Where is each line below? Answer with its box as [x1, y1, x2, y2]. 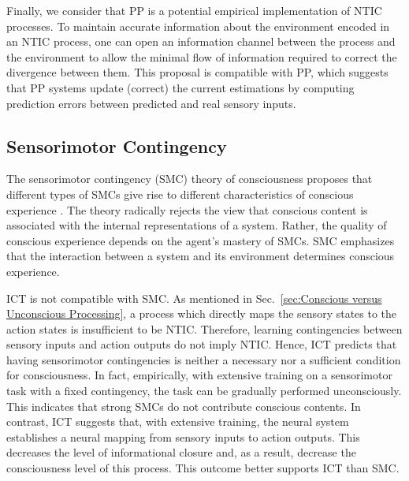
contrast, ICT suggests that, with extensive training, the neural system [6, 413, 349, 430]
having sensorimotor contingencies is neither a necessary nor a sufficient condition [6, 351, 401, 367]
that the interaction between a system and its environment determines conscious [6, 248, 395, 264]
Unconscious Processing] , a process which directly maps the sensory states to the [6, 305, 397, 322]
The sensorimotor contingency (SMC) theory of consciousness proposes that [6, 170, 373, 187]
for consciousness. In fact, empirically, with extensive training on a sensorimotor [6, 367, 392, 383]
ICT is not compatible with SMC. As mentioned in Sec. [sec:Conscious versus [6, 289, 382, 306]
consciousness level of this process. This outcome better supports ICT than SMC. [6, 460, 400, 476]
